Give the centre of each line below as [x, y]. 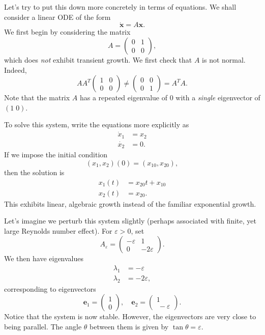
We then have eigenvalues [44, 258]
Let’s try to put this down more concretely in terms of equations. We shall [120, 7]
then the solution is [34, 172]
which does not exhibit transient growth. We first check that [98, 60]
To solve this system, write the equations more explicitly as [97, 124]
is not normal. [224, 60]
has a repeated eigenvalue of [123, 97]
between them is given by [129, 326]
